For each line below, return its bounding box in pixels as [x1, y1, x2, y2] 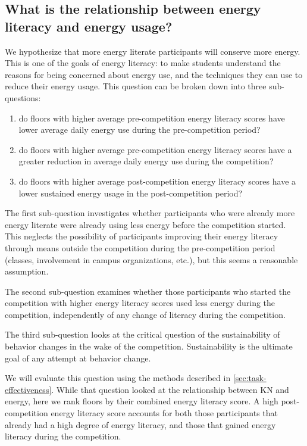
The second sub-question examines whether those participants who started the [5, 285, 291, 297]
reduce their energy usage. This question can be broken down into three [5, 80, 267, 92]
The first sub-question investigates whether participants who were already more [5, 207, 295, 219]
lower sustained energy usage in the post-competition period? [18, 186, 243, 199]
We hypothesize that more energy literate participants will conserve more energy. [5, 45, 300, 57]
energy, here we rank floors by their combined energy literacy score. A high [5, 395, 278, 407]
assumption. [5, 265, 49, 277]
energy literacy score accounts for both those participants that [51, 407, 278, 419]
